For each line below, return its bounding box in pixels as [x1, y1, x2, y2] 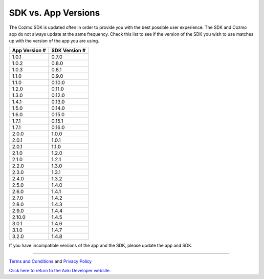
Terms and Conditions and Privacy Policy [9, 258, 92, 264]
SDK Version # [51, 47, 86, 54]
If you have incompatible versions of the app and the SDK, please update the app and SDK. [9, 242, 193, 248]
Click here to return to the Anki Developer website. [9, 267, 111, 273]
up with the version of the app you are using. [9, 38, 100, 44]
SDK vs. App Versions [9, 7, 100, 18]
